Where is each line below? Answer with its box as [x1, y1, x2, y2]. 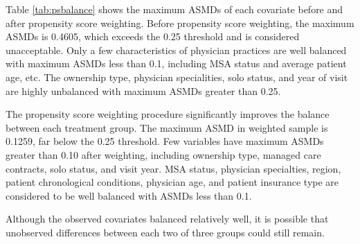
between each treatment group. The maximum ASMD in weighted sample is [6, 120, 328, 134]
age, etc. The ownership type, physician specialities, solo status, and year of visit [6, 69, 348, 84]
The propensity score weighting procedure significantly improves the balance [6, 107, 330, 121]
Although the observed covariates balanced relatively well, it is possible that [6, 211, 329, 226]
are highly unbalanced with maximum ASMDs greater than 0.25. [6, 83, 281, 98]
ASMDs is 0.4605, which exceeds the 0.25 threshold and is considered [6, 29, 300, 44]
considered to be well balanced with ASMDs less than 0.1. [6, 188, 252, 202]
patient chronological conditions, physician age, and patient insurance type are [6, 175, 339, 189]
